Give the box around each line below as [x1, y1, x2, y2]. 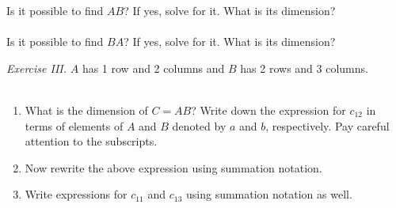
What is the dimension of [25, 101, 148, 118]
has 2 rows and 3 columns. [240, 59, 368, 76]
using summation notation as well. [186, 186, 352, 202]
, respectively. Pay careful [265, 117, 390, 134]
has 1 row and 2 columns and [82, 59, 225, 76]
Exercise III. [6, 59, 67, 76]
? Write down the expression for [191, 101, 346, 118]
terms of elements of [25, 117, 124, 134]
